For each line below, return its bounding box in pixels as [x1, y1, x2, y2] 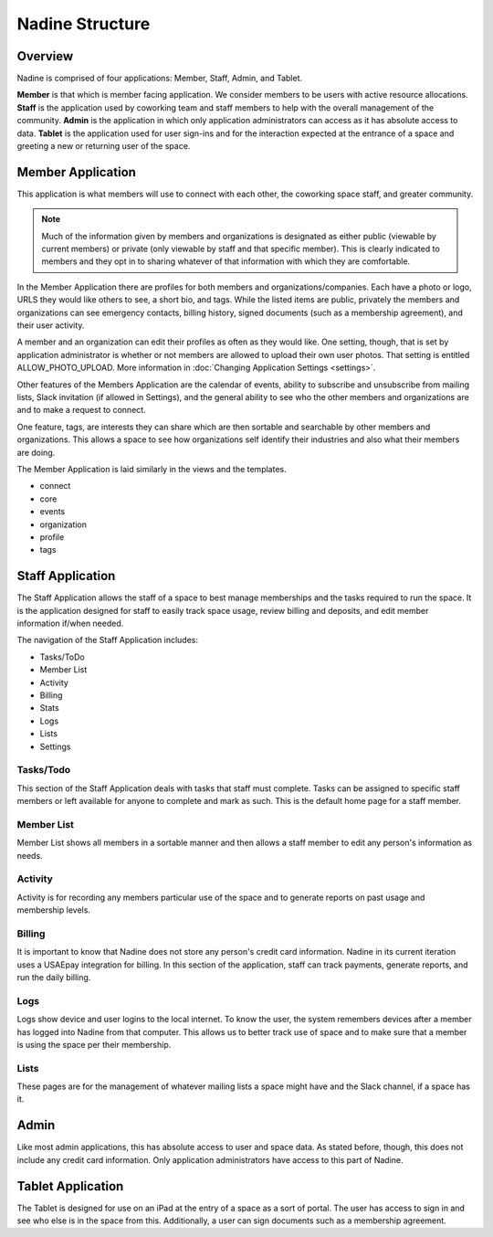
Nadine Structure [16, 14, 151, 34]
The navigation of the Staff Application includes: [16, 635, 198, 646]
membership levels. [16, 904, 91, 915]
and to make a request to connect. [16, 405, 146, 416]
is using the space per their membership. [16, 1039, 172, 1050]
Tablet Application [16, 1179, 124, 1194]
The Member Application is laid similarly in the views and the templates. [16, 463, 287, 474]
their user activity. [16, 320, 85, 331]
